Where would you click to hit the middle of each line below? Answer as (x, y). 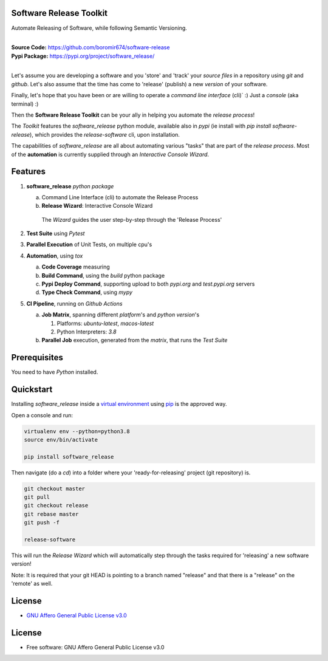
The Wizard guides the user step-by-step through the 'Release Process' (132, 219)
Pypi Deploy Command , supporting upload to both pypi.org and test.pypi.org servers (148, 284)
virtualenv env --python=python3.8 (77, 431)
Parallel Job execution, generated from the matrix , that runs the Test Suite (135, 340)
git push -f (42, 523)
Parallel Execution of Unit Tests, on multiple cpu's (89, 245)
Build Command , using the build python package (103, 275)
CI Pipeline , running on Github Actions (74, 303)
